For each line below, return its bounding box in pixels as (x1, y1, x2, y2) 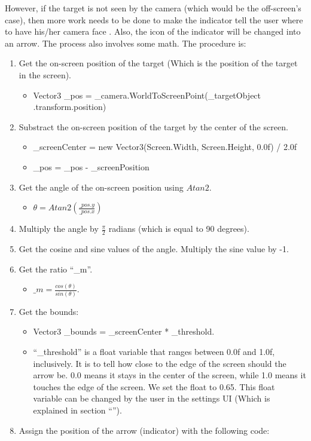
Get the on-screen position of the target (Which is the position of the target (19, 57, 298, 69)
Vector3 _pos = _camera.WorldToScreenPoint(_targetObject (33, 88, 261, 101)
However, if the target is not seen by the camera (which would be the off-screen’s (5, 2, 301, 14)
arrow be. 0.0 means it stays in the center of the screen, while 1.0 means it (33, 369, 306, 381)
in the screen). (19, 68, 72, 81)
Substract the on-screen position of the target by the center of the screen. (19, 120, 288, 133)
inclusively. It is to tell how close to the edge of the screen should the (33, 357, 286, 369)
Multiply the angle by (19, 222, 99, 235)
